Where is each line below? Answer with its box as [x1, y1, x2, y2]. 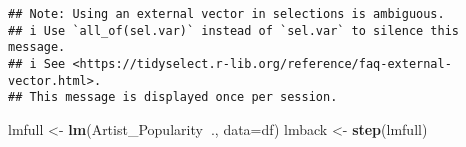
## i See [8, 56, 66, 71]
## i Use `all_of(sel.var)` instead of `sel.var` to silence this [8, 23, 460, 38]
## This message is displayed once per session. [8, 90, 338, 105]
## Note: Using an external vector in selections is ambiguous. [8, 7, 445, 21]
